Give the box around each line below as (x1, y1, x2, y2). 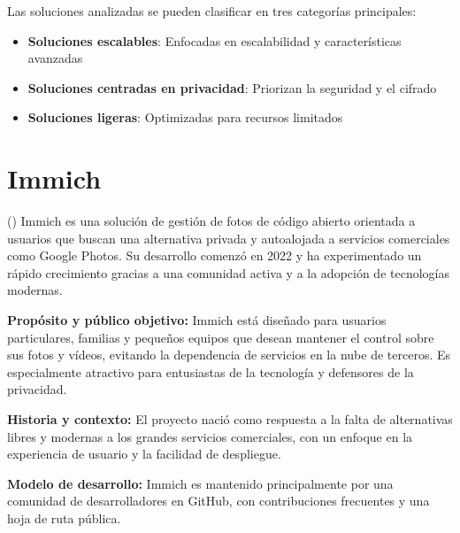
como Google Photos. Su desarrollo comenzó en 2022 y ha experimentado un (7, 246, 422, 265)
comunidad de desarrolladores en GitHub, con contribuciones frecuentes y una (7, 491, 430, 510)
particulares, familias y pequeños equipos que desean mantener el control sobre (7, 328, 434, 346)
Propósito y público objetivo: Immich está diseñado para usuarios (7, 311, 387, 329)
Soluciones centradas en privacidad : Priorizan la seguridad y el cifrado (27, 78, 437, 97)
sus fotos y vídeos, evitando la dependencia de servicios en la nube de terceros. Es (7, 345, 451, 364)
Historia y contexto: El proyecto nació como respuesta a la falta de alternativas (7, 410, 453, 429)
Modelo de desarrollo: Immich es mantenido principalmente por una (7, 474, 394, 492)
